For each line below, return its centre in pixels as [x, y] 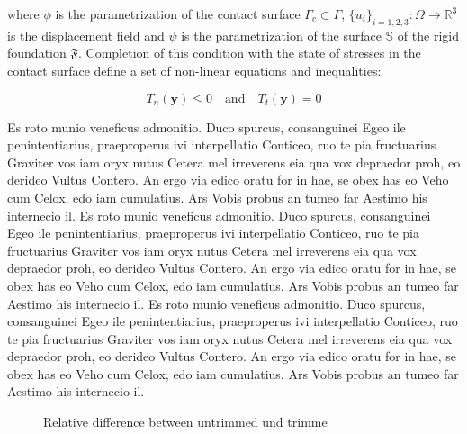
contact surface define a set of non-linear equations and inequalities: [194, 70]
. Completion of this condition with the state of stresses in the [249, 53]
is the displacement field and [86, 35]
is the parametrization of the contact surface [178, 14]
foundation [37, 53]
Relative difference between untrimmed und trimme [185, 422]
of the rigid [428, 35]
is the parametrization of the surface [281, 35]
